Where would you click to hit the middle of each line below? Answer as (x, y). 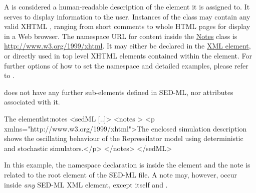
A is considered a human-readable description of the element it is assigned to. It (127, 6)
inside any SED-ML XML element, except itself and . (86, 184)
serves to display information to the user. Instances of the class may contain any (127, 16)
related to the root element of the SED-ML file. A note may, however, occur (121, 174)
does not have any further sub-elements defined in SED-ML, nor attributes (119, 92)
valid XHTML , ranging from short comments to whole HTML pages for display (127, 26)
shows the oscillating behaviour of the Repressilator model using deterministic (124, 138)
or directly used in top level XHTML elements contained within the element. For (128, 55)
